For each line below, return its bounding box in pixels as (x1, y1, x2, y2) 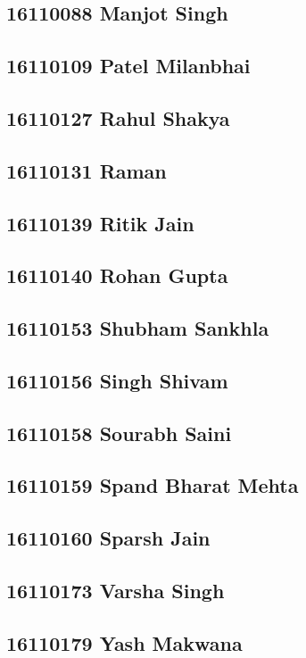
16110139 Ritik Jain (6, 209, 194, 237)
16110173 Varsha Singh (6, 576, 225, 604)
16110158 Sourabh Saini (6, 419, 232, 446)
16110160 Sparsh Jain (6, 524, 211, 552)
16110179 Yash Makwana (6, 629, 243, 656)
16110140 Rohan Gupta (6, 262, 228, 289)
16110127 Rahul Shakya (6, 104, 230, 131)
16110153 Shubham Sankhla (6, 314, 269, 342)
